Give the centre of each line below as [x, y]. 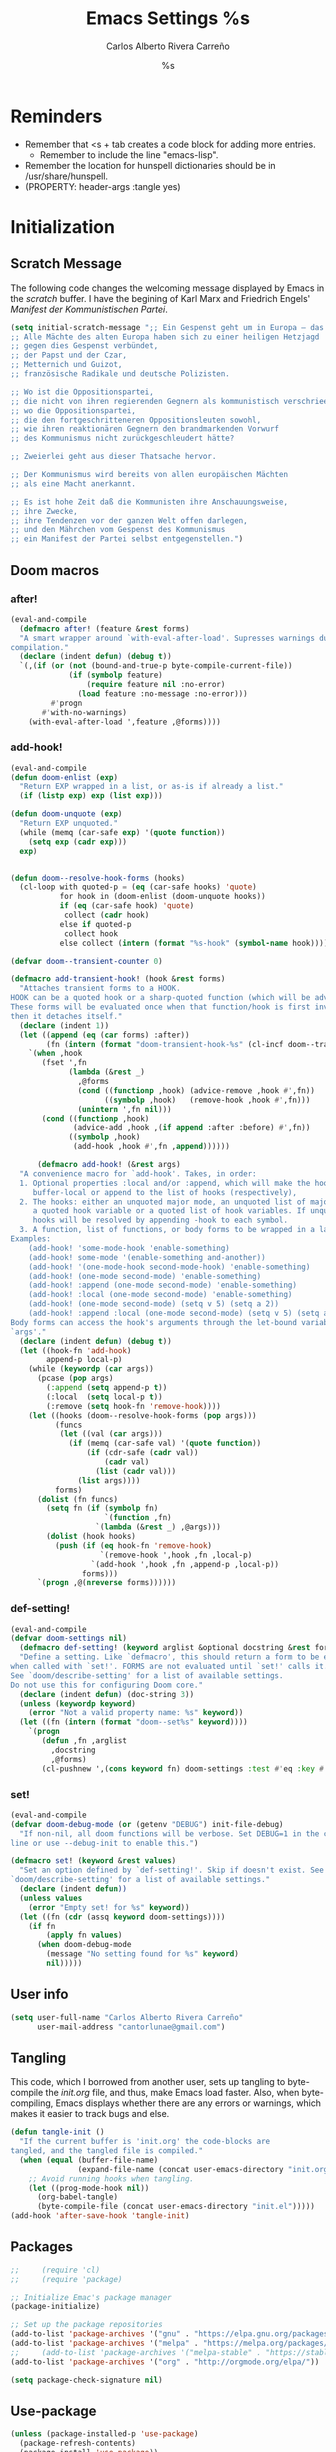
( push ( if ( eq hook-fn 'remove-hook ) [133, 1545]
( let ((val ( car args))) [111, 1434]
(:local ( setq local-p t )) [104, 1397]
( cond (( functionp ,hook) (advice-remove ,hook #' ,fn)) [196, 1090]
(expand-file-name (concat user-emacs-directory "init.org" [205, 2169]
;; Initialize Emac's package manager [91, 2297]
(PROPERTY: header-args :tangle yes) [103, 186]
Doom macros [55, 570]
